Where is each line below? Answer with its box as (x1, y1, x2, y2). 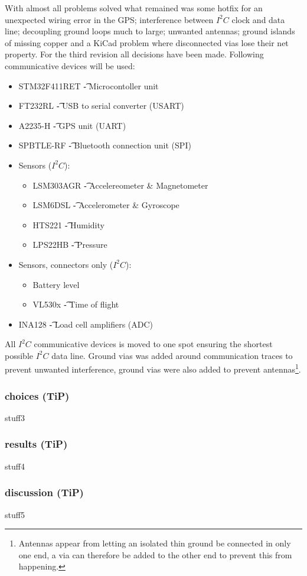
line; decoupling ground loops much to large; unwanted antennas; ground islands (5, 25, 295, 37)
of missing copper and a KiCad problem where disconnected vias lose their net (5, 36, 289, 48)
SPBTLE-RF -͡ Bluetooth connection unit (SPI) (18, 139, 191, 151)
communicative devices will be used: (5, 59, 135, 72)
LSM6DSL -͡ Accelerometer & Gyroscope (32, 199, 179, 211)
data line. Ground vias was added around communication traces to (51, 349, 293, 361)
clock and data (231, 13, 285, 25)
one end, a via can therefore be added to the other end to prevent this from (18, 548, 292, 561)
